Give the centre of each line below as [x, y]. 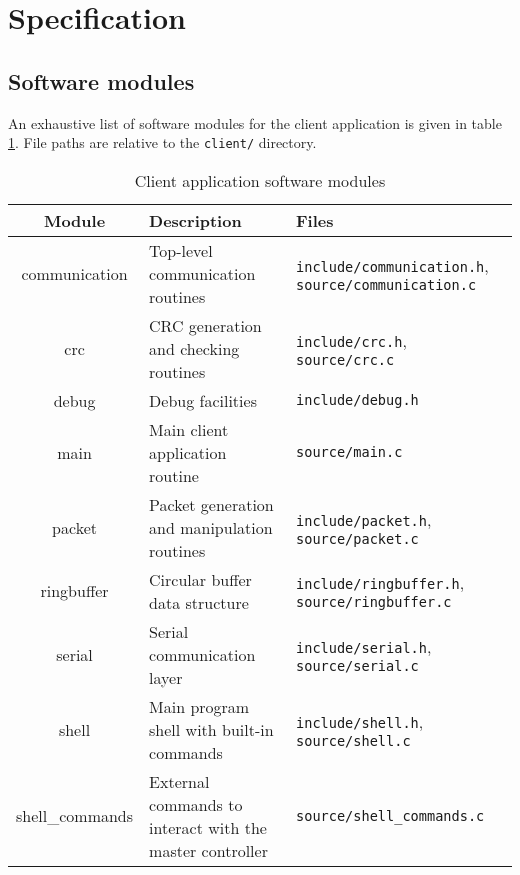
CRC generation [205, 325]
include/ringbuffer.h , [380, 583]
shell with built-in [211, 729]
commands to [196, 804]
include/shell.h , [360, 721]
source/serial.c [357, 665]
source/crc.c [345, 359]
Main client [189, 429]
